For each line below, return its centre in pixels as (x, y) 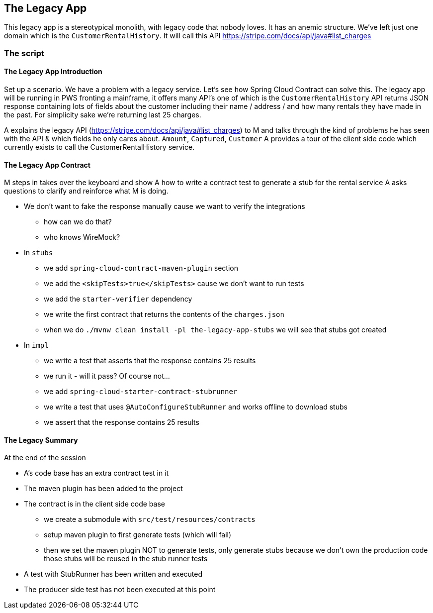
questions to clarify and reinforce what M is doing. (86, 191)
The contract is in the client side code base (94, 504)
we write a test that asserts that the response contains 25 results (150, 361)
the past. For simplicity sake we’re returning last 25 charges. (103, 115)
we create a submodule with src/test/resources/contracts (150, 519)
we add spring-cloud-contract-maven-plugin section (141, 268)
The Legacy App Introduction (53, 72)
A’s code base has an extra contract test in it (96, 473)
